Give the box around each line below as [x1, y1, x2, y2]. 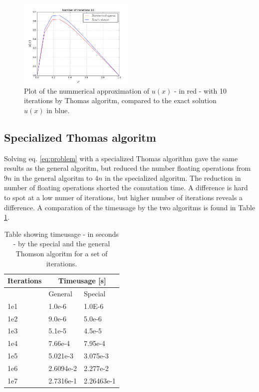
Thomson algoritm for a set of [15, 248, 108, 258]
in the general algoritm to [14, 172, 93, 183]
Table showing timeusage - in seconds [4, 228, 119, 239]
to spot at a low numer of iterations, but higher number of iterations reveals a [4, 192, 243, 202]
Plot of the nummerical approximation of [24, 85, 150, 96]
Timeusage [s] [58, 275, 106, 286]
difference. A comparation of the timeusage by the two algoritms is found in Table [4, 202, 256, 212]
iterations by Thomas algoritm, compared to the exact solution [24, 95, 217, 106]
